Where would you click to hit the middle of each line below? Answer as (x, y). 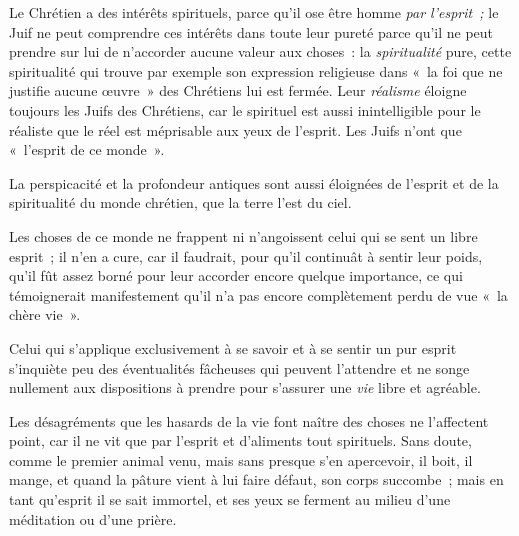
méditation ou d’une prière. (93, 518)
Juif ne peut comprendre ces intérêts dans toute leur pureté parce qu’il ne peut (251, 31)
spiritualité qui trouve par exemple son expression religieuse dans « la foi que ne (256, 70)
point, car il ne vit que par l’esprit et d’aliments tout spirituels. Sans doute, (240, 440)
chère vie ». (45, 314)
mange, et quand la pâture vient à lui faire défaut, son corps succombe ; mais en (256, 479)
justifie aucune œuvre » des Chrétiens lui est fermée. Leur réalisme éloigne (238, 90)
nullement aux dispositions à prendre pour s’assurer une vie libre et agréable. (245, 387)
